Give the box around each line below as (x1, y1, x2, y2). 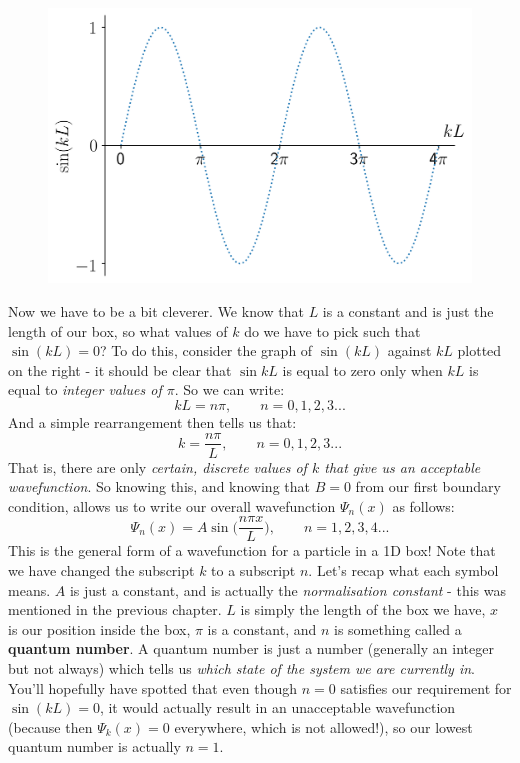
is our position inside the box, (8, 618, 191, 639)
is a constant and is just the (322, 300, 494, 321)
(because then (8, 716, 93, 737)
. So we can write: (174, 379, 285, 400)
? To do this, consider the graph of (99, 340, 313, 361)
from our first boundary (355, 476, 501, 497)
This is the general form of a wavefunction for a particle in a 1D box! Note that (8, 540, 496, 561)
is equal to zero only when (282, 359, 443, 380)
